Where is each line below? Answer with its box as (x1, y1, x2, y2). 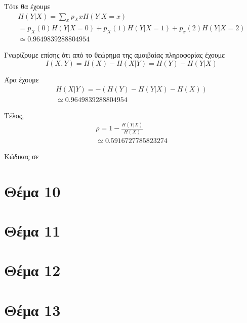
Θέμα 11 (4, 220, 61, 241)
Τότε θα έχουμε (4, 1, 51, 11)
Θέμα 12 (4, 260, 61, 281)
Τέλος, (4, 110, 24, 120)
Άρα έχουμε (4, 74, 39, 84)
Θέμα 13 (4, 299, 61, 320)
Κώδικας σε (4, 151, 39, 161)
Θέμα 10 (4, 180, 61, 201)
